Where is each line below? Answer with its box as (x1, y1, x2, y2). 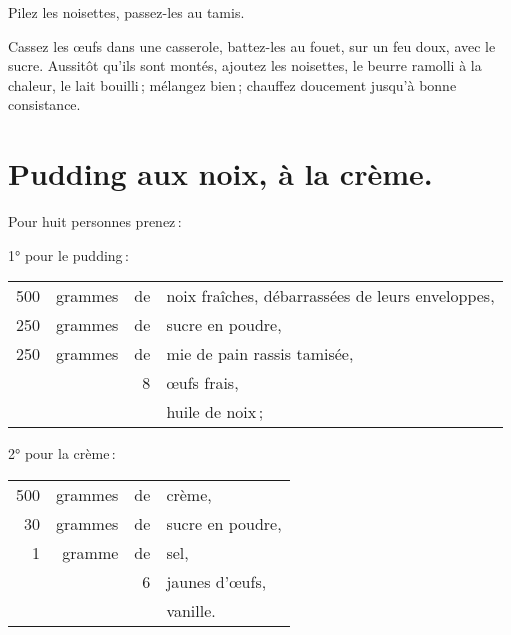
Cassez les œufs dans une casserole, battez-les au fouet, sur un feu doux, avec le (8, 35, 496, 56)
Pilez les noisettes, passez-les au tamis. (8, 2, 245, 22)
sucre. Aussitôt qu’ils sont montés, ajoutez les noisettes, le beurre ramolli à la (8, 55, 482, 76)
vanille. (166, 598, 216, 622)
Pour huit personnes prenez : (8, 211, 182, 232)
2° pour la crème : (8, 443, 116, 464)
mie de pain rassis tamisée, (166, 342, 354, 366)
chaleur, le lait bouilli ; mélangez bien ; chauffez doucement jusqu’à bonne (8, 74, 457, 95)
